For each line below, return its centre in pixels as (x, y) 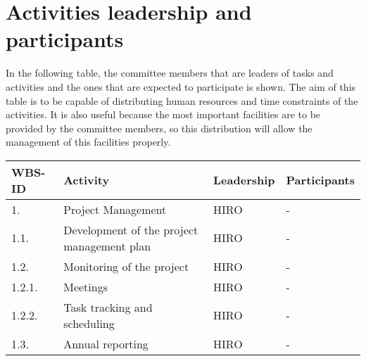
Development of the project (131, 229)
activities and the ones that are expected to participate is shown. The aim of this (181, 86)
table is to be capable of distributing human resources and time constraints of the (182, 100)
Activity (87, 180)
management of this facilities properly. (88, 142)
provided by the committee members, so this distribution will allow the (159, 128)
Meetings (86, 286)
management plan (107, 246)
